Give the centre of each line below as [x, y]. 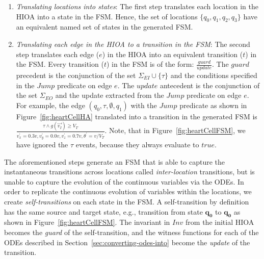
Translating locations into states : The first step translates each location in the [137, 6]
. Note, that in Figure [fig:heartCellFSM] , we [175, 130]
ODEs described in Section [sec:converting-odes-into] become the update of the [127, 242]
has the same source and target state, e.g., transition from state [103, 211]
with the [144, 105]
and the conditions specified [214, 75]
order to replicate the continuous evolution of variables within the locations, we [128, 191]
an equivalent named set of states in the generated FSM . [104, 27]
